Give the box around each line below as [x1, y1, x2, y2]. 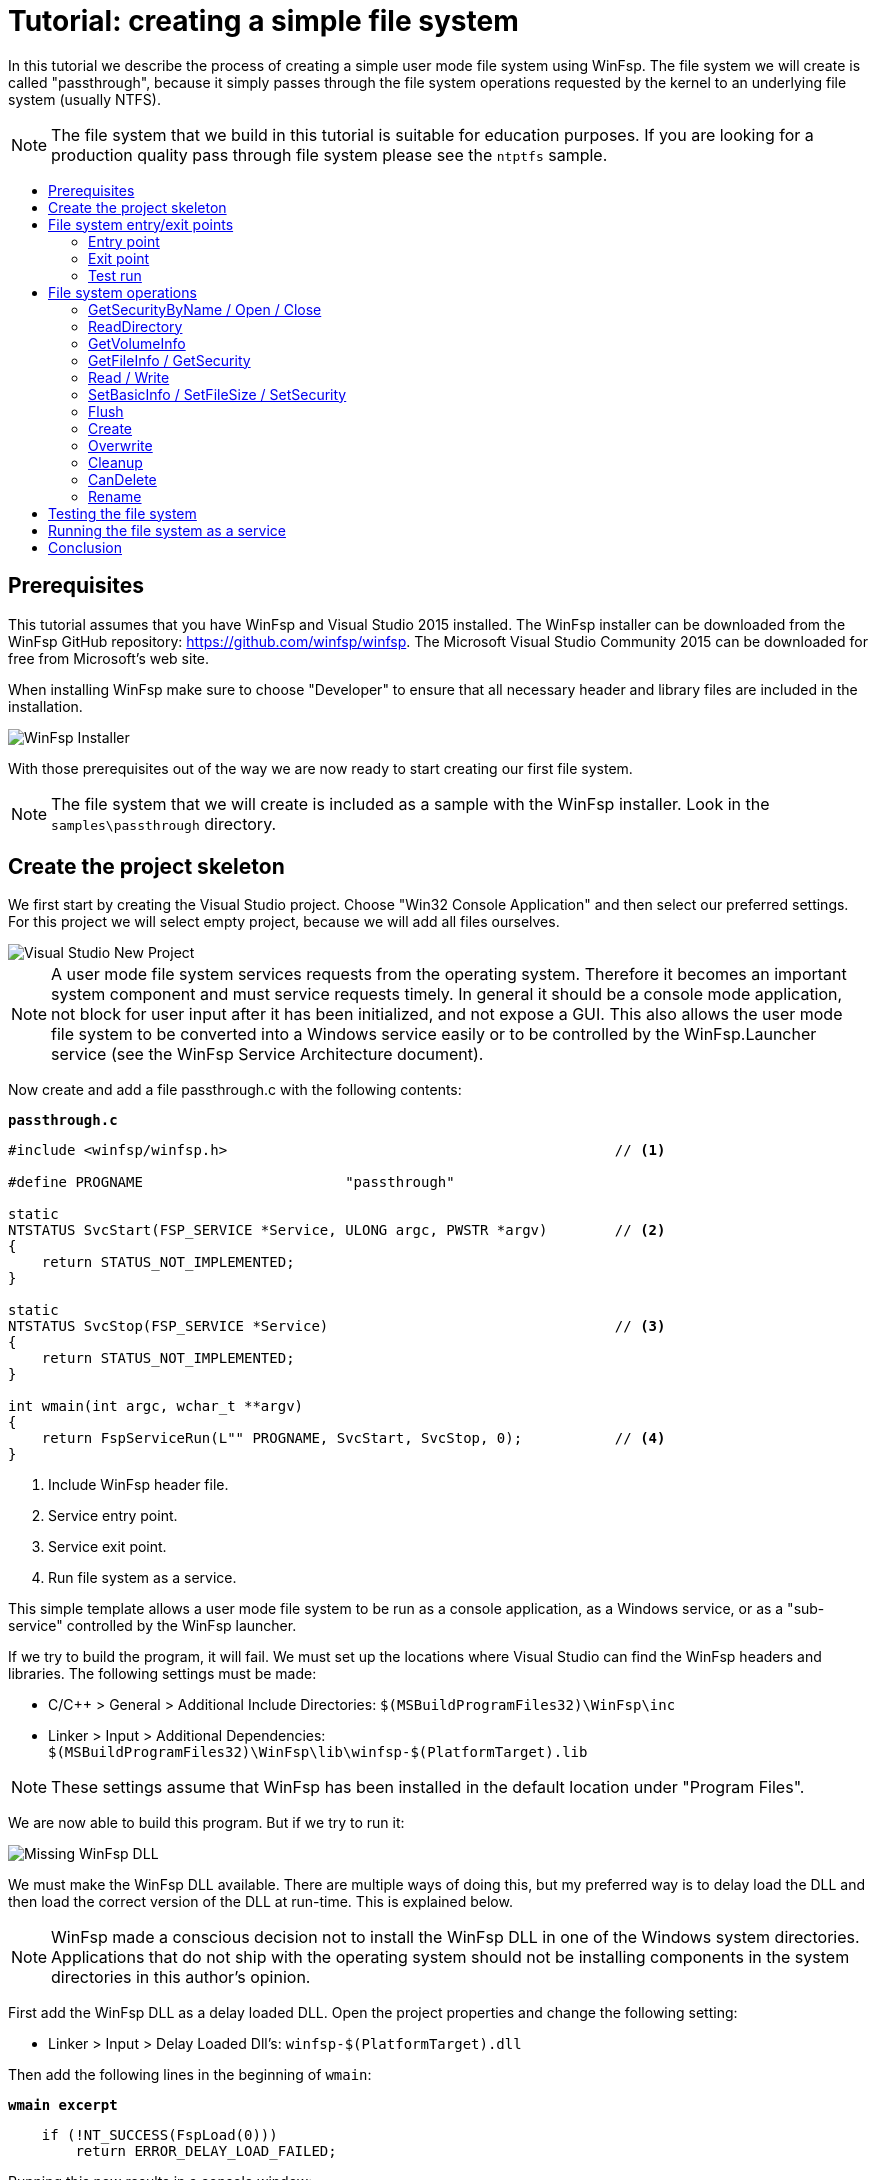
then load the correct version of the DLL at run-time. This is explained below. [8, 1893, 513, 1911]
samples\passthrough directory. [51, 813, 277, 834]
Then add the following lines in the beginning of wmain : [8, 2066, 372, 2084]
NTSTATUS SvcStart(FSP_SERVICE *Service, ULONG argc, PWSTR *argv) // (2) [8, 1222, 666, 1239]
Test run [88, 266, 142, 284]
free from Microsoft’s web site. [8, 649, 210, 667]
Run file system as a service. [48, 1569, 237, 1587]
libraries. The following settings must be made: [8, 1665, 317, 1683]
